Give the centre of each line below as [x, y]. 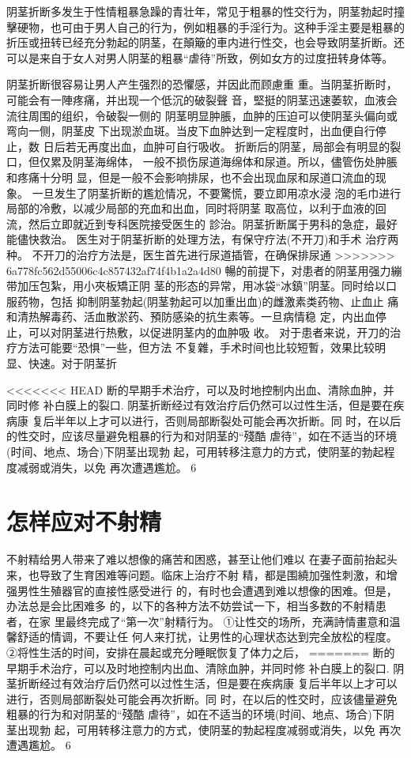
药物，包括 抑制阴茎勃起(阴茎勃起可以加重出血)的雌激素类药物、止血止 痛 [208, 301]
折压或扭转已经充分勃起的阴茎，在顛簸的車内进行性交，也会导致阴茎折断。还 [205, 42]
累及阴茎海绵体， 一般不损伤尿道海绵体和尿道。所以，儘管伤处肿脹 [224, 162]
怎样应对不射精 [84, 521]
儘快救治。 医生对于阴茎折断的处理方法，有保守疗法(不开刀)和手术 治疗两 [208, 239]
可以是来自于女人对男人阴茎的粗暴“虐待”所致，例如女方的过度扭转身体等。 [200, 57]
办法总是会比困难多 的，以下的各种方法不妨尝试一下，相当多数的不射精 [191, 606]
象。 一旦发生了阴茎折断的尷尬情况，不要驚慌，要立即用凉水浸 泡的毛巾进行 [204, 192]
